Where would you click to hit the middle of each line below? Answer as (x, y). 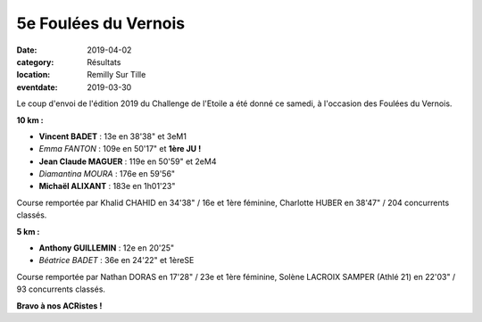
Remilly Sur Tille (116, 75)
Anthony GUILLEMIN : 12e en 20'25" (107, 248)
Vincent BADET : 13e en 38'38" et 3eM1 (113, 136)
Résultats (104, 62)
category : (35, 62)
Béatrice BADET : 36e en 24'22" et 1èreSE (116, 260)
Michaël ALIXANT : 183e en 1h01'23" (107, 186)
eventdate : (37, 87)
